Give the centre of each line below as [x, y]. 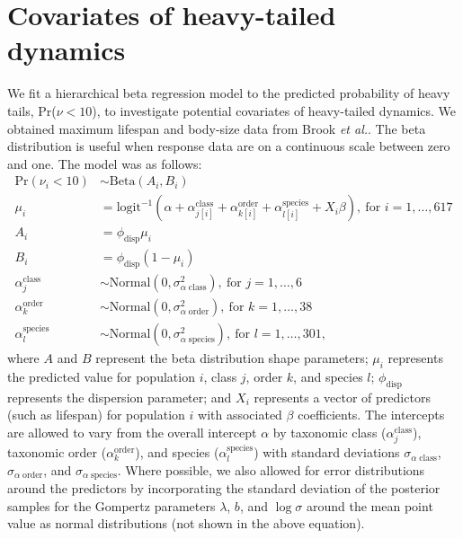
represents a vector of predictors [342, 397]
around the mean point [370, 505]
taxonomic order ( [57, 452]
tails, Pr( [32, 110]
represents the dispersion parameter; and [120, 397]
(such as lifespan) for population [96, 415]
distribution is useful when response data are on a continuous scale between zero [229, 146]
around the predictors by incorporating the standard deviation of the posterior [224, 488]
